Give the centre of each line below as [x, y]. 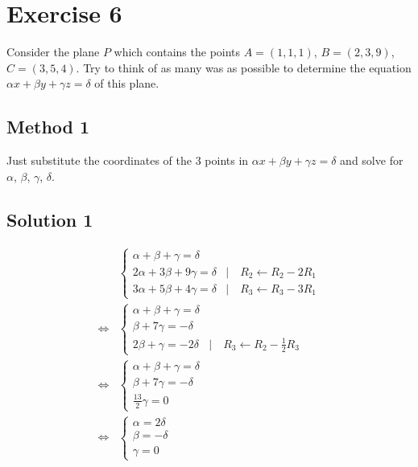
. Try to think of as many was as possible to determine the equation [244, 67]
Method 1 [48, 127]
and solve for [372, 160]
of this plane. [127, 83]
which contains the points [177, 52]
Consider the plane [53, 52]
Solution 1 [50, 219]
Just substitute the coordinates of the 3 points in [128, 160]
